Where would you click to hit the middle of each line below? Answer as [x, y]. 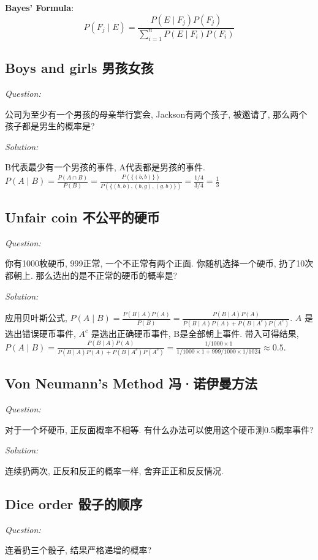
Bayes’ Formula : [40, 7]
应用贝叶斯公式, [36, 318]
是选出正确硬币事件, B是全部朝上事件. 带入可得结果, [195, 333]
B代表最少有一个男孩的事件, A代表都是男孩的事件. [105, 167]
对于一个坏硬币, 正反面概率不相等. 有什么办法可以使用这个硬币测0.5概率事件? [159, 429]
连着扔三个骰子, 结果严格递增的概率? [78, 550]
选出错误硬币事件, [40, 333]
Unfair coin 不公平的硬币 [82, 217]
